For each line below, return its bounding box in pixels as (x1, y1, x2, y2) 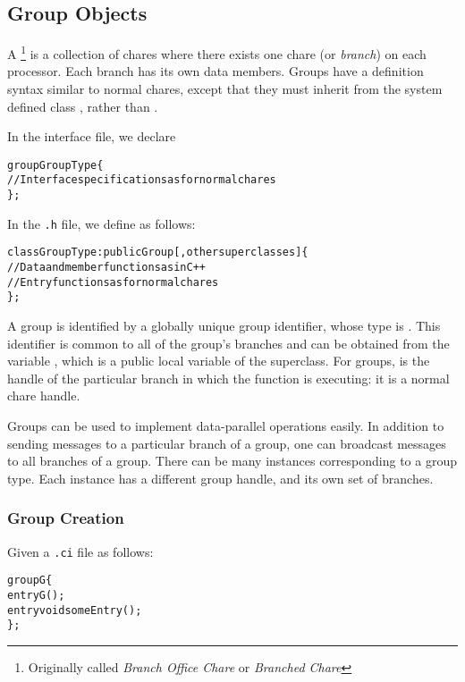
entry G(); (7, 588, 65, 602)
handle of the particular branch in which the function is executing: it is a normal (7, 368, 450, 387)
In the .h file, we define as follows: (7, 214, 196, 232)
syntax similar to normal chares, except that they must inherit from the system (7, 80, 443, 98)
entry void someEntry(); (7, 603, 142, 617)
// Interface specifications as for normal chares (7, 173, 276, 187)
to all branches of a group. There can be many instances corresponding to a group (7, 451, 457, 470)
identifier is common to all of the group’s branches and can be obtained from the (7, 333, 450, 352)
